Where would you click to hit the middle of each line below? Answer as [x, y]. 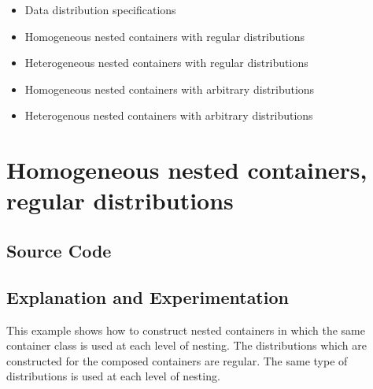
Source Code [59, 250]
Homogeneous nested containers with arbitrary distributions [170, 89]
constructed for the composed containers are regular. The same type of [177, 360]
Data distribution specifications [100, 9]
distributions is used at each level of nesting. [113, 376]
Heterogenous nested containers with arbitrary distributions [169, 115]
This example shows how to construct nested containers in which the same [186, 330]
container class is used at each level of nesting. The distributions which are [186, 345]
